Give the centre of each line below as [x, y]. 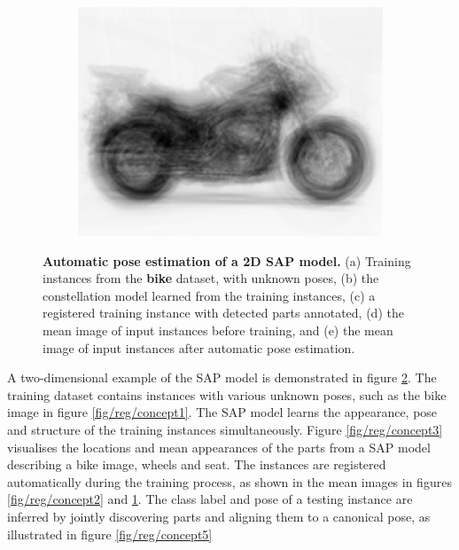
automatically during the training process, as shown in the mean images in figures [229, 481]
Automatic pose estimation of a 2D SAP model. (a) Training [227, 260]
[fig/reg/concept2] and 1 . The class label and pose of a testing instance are [210, 499]
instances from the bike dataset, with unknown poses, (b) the [211, 278]
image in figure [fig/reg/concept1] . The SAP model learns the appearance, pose [222, 412]
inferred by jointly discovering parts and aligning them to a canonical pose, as [219, 516]
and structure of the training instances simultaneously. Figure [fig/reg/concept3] [225, 429]
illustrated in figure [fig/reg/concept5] [110, 534]
